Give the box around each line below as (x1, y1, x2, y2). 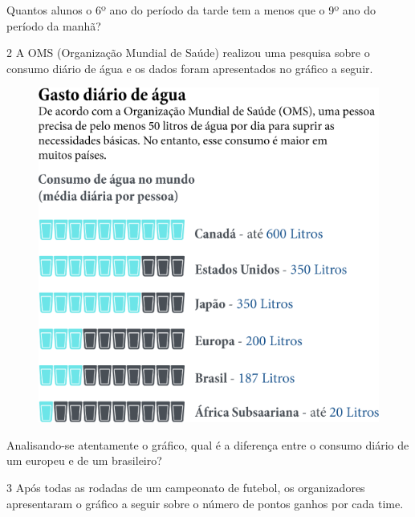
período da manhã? (6, 17, 101, 34)
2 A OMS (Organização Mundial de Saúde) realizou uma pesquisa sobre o (6, 44, 370, 61)
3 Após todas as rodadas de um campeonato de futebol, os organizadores (6, 478, 365, 495)
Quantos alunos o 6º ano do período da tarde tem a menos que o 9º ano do (6, 2, 376, 18)
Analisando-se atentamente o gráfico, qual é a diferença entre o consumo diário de (6, 436, 409, 453)
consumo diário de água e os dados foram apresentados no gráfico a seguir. (6, 59, 373, 76)
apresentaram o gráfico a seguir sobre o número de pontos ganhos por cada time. (6, 495, 404, 511)
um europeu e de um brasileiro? (6, 452, 162, 469)
